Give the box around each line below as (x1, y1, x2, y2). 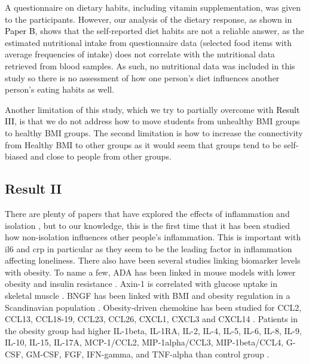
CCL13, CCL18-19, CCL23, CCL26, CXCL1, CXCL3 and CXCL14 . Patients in (5, 313, 298, 325)
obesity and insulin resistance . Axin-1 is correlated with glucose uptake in (5, 277, 277, 290)
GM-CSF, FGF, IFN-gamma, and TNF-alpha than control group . (26, 348, 270, 360)
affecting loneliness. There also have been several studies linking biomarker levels (5, 254, 301, 267)
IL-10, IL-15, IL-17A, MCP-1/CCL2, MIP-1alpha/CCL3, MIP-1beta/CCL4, (5, 336, 284, 348)
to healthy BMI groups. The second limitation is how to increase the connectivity (5, 126, 303, 139)
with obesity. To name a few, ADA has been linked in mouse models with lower (5, 265, 296, 278)
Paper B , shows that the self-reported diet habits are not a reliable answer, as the (5, 25, 304, 37)
